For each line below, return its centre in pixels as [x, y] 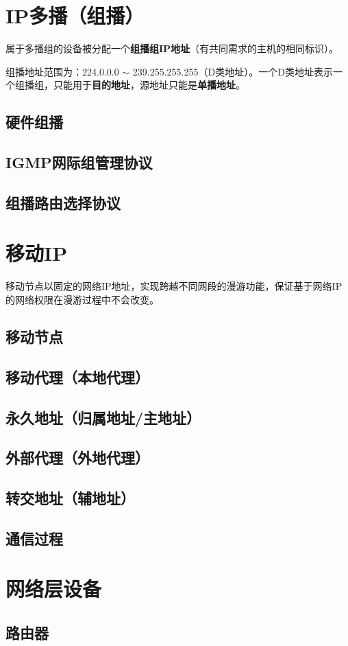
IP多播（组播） [75, 15]
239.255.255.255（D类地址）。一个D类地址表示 [233, 71]
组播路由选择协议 [63, 202]
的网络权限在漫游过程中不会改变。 [82, 299]
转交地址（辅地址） [70, 498]
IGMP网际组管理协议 [79, 162]
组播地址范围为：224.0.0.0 [62, 71]
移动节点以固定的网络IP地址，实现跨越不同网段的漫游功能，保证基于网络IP [174, 286]
